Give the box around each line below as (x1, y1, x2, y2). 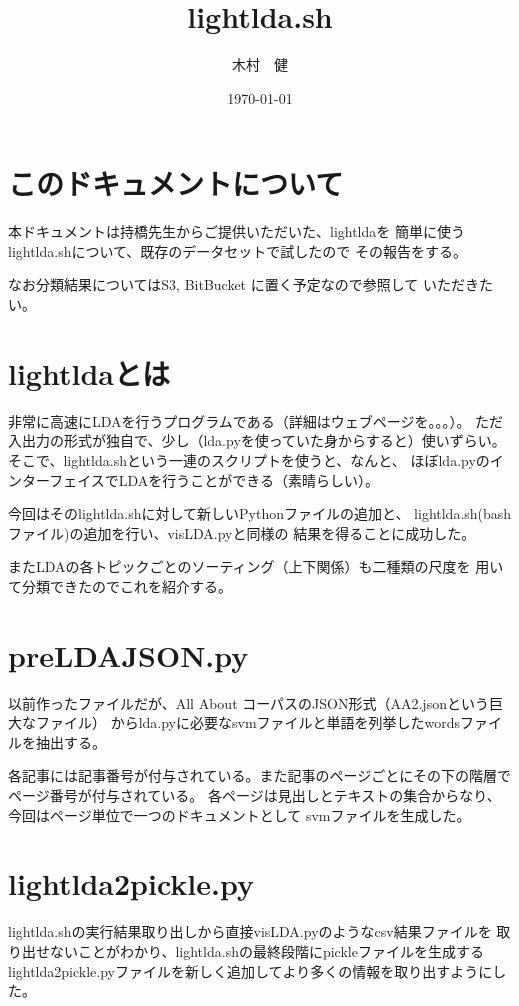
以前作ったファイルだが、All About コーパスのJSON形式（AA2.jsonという (8, 692, 489, 713)
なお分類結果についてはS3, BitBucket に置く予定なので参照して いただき (8, 274, 479, 295)
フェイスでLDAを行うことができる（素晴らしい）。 (49, 469, 380, 490)
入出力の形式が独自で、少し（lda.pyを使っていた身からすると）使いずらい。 (8, 430, 506, 451)
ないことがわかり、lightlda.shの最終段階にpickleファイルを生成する (49, 940, 484, 961)
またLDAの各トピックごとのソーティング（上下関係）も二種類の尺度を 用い (8, 556, 504, 577)
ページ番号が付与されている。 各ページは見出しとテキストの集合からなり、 (8, 785, 501, 805)
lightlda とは (8, 352, 170, 393)
